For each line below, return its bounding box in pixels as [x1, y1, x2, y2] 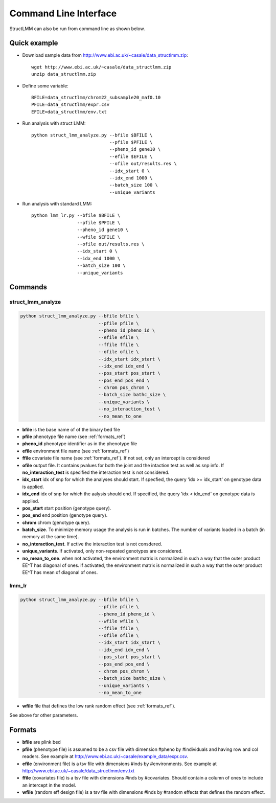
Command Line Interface [9, 8, 117, 19]
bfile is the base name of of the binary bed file [22, 426, 120, 432]
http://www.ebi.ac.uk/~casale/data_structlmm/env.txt [22, 767, 135, 774]
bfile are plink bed [22, 739, 61, 745]
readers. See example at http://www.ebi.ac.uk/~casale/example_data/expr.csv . [22, 753, 189, 760]
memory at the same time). [22, 534, 79, 540]
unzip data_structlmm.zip [31, 72, 97, 77]
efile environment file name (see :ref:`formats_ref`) [22, 448, 130, 454]
